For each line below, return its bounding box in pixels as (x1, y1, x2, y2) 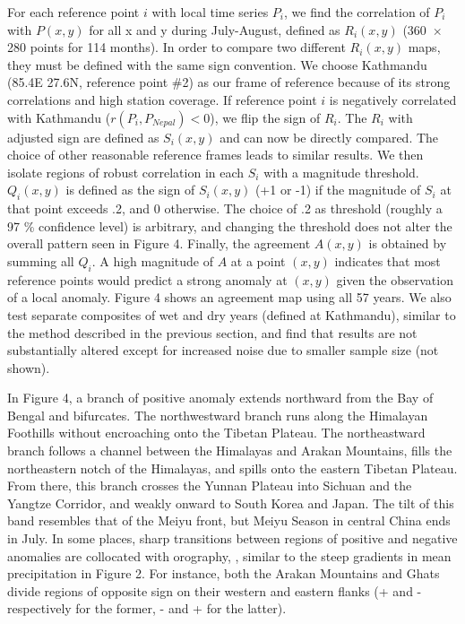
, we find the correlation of (284, 3, 430, 21)
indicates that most (334, 251, 441, 270)
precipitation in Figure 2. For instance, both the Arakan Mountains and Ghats (7, 564, 440, 583)
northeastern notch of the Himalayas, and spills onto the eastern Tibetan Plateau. (7, 458, 458, 477)
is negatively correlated (329, 90, 457, 108)
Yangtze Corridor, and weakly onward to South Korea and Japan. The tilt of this (7, 493, 454, 512)
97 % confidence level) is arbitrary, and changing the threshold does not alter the (7, 216, 452, 235)
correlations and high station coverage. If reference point (7, 90, 317, 108)
